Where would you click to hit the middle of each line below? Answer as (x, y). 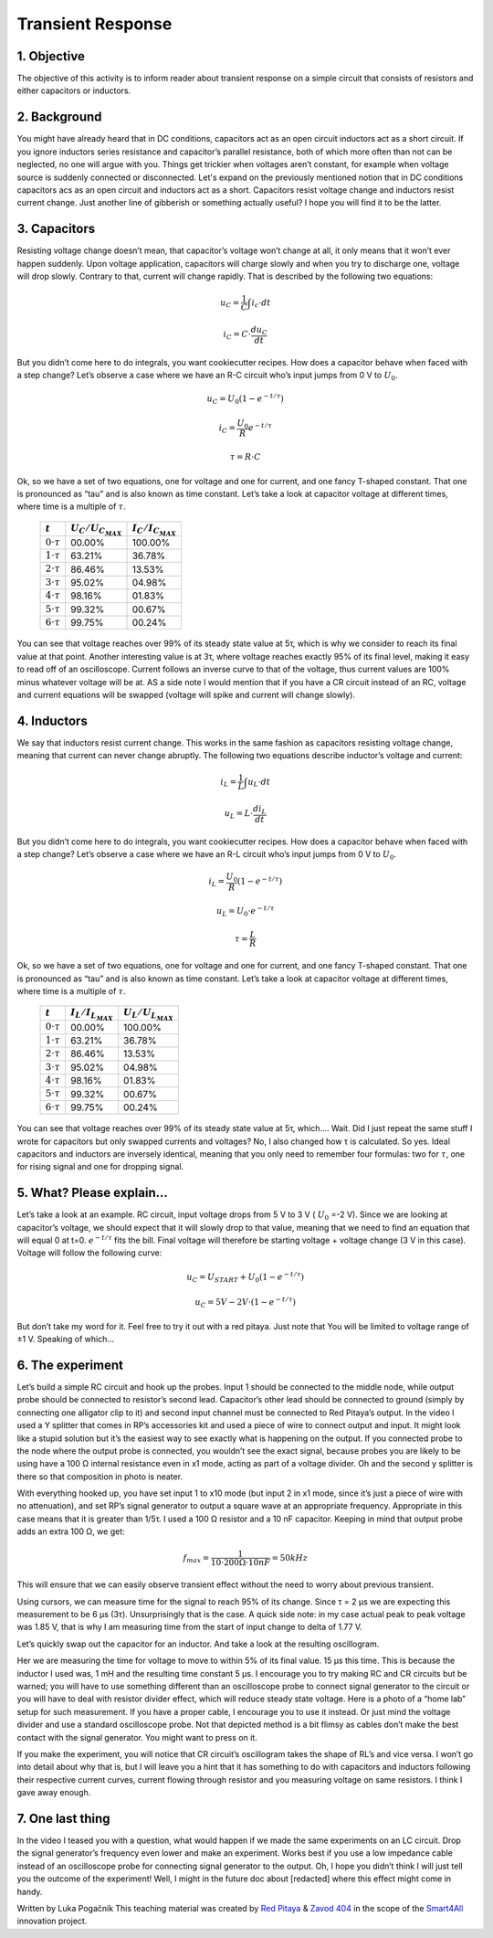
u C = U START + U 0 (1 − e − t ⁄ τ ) (246, 1277)
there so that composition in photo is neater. (100, 1477)
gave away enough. (54, 1793)
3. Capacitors (56, 229)
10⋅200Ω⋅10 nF (241, 1563)
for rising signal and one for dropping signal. (100, 1167)
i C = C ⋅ (237, 335)
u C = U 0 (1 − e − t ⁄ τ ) (246, 399)
